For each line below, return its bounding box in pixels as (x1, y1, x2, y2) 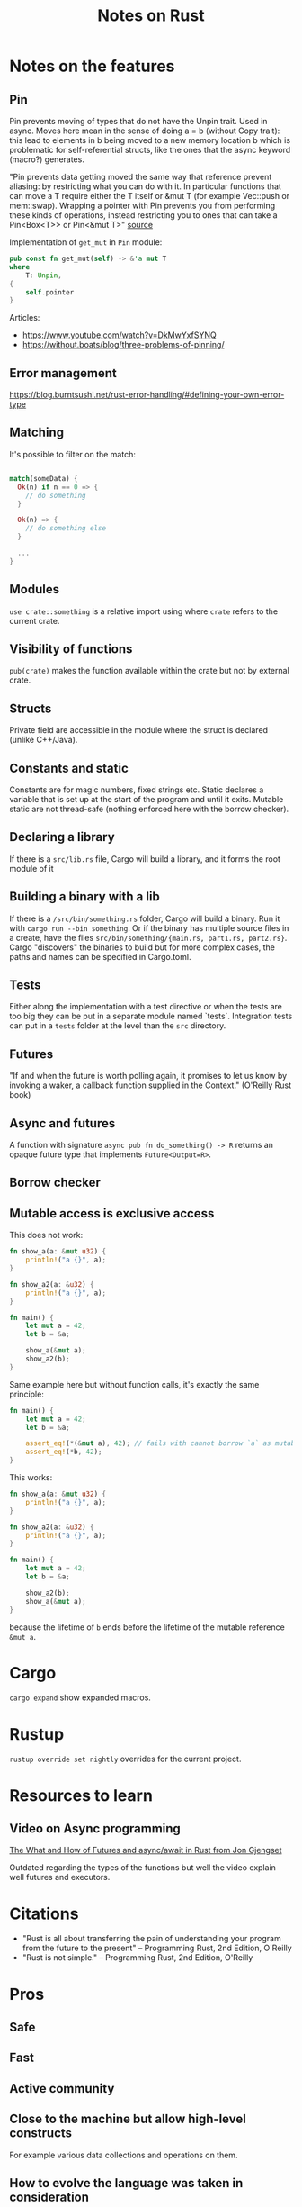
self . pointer (25, 287, 75, 297)
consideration (9, 2189, 90, 2204)
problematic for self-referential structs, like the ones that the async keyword (9, 145, 291, 155)
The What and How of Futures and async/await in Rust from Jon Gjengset (9, 1845, 282, 1856)
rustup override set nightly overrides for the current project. (9, 1753, 242, 1765)
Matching (9, 425, 65, 440)
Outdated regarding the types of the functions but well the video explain (9, 1862, 277, 1873)
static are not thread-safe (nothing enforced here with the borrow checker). (9, 803, 289, 814)
